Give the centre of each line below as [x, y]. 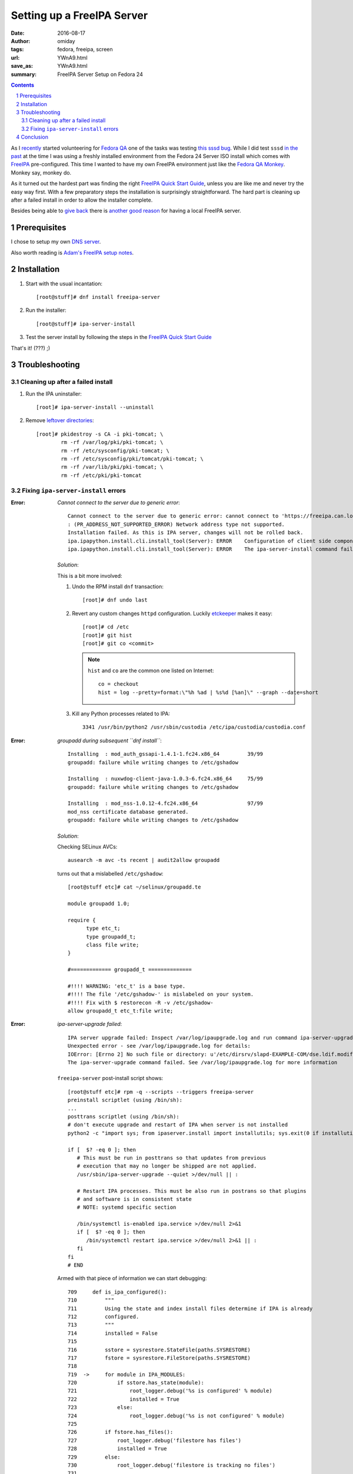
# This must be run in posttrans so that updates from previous [171, 1158]
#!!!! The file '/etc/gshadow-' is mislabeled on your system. [161, 994]
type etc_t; [103, 928]
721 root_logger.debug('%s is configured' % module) [170, 1391]
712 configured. [104, 1317]
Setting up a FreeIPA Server [79, 15]
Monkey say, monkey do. [41, 172]
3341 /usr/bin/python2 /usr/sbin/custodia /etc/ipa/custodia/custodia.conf [194, 727]
